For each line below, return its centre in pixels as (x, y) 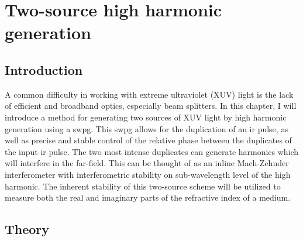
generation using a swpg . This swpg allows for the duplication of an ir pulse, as (147, 128)
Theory (27, 229)
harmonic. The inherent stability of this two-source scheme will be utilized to (143, 186)
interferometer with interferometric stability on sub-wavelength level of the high (148, 174)
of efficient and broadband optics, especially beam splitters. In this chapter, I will (151, 106)
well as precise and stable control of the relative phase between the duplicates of (148, 140)
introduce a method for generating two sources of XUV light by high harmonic (146, 117)
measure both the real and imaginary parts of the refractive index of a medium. (148, 197)
